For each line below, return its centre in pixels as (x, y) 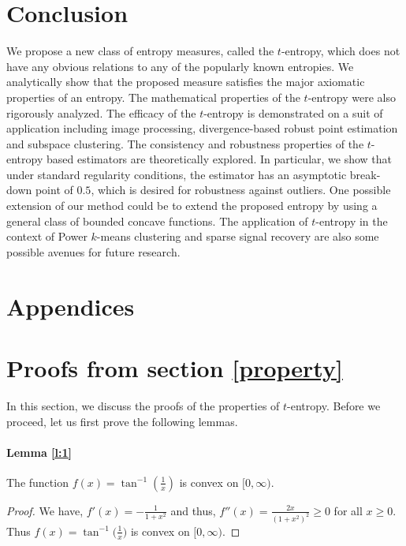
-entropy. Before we (334, 405)
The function (37, 482)
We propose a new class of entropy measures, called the (140, 51)
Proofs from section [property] (175, 368)
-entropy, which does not (341, 51)
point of (54, 190)
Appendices (71, 306)
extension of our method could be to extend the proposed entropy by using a (192, 206)
